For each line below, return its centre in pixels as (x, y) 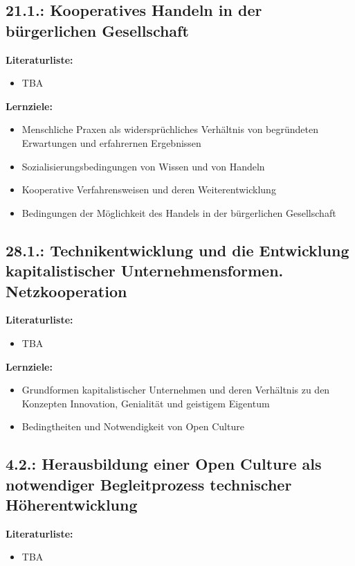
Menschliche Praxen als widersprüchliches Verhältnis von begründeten (170, 129)
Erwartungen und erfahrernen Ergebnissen (111, 142)
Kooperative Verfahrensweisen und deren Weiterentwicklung (149, 189)
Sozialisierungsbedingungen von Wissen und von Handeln (143, 166)
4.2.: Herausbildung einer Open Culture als (164, 464)
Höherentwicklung (72, 505)
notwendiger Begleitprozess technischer (149, 484)
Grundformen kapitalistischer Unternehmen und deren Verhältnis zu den (176, 390)
